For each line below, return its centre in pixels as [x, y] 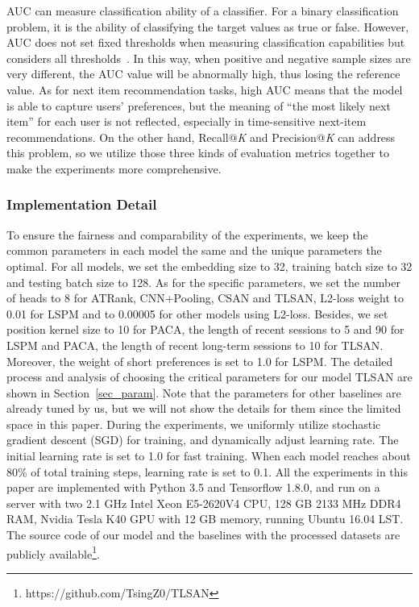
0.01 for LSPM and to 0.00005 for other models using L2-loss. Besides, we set [197, 313]
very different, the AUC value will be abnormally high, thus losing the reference [203, 74]
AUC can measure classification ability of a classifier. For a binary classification [203, 10]
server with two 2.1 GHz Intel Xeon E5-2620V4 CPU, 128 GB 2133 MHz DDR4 [204, 503]
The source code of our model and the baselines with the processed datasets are [203, 535]
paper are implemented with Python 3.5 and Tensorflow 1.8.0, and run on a [193, 487]
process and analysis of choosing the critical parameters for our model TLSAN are [209, 377]
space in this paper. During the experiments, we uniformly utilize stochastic [194, 424]
